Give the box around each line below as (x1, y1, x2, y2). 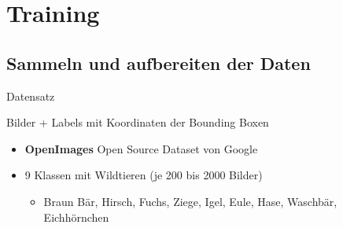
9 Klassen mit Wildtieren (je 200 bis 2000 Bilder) (24, 167, 263, 183)
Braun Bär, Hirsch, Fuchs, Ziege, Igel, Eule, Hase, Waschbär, (43, 193, 337, 209)
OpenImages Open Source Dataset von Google (24, 140, 258, 156)
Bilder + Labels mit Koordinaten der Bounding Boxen (6, 114, 269, 131)
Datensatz (6, 87, 55, 104)
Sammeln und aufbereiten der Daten (6, 50, 311, 75)
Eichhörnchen (43, 208, 109, 225)
